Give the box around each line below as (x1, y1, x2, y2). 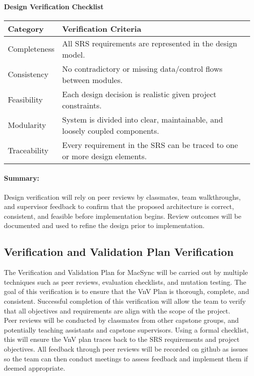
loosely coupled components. (62, 125, 159, 136)
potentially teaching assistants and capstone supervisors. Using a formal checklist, (4, 324, 249, 334)
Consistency (8, 68, 49, 80)
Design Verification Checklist (4, 1, 104, 11)
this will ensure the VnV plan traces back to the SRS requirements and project (4, 334, 240, 344)
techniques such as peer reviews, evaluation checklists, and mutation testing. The (4, 276, 247, 287)
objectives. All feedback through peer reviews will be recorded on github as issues (4, 343, 248, 354)
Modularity (8, 119, 46, 131)
